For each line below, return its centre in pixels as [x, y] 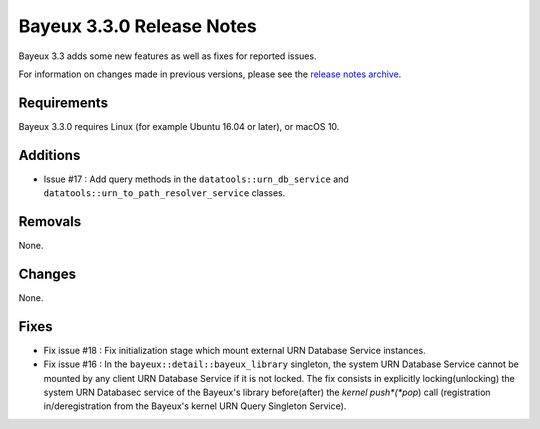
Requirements [63, 102]
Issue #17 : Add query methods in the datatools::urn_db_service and [196, 179]
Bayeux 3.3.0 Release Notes [137, 26]
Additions [49, 155]
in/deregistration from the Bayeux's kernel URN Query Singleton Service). [195, 406]
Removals [50, 221]
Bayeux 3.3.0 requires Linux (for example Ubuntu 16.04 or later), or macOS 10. [179, 126]
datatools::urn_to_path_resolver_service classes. [164, 193]
